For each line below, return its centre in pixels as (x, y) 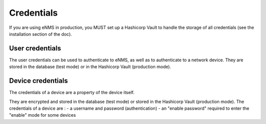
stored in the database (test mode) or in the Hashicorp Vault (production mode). (90, 67)
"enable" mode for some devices (43, 115)
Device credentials (39, 81)
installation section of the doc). (41, 34)
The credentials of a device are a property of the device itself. (72, 93)
